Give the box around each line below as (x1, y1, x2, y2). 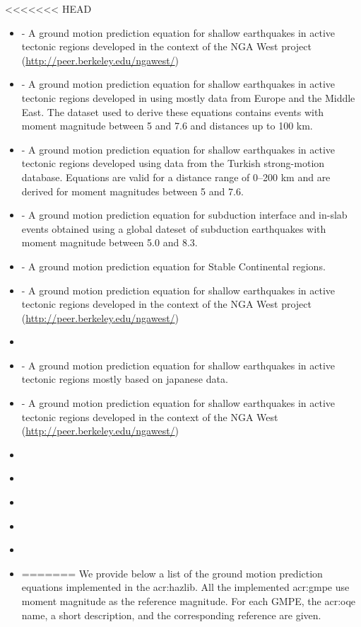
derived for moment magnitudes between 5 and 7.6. (21, 183, 244, 198)
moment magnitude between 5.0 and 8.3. (21, 235, 198, 250)
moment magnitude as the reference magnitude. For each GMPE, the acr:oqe (21, 594, 356, 608)
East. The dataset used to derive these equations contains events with (21, 104, 324, 119)
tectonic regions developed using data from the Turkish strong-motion (21, 156, 325, 171)
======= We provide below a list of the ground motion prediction (21, 565, 323, 580)
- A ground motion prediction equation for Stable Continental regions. (21, 258, 326, 273)
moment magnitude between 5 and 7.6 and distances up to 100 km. (21, 118, 313, 133)
